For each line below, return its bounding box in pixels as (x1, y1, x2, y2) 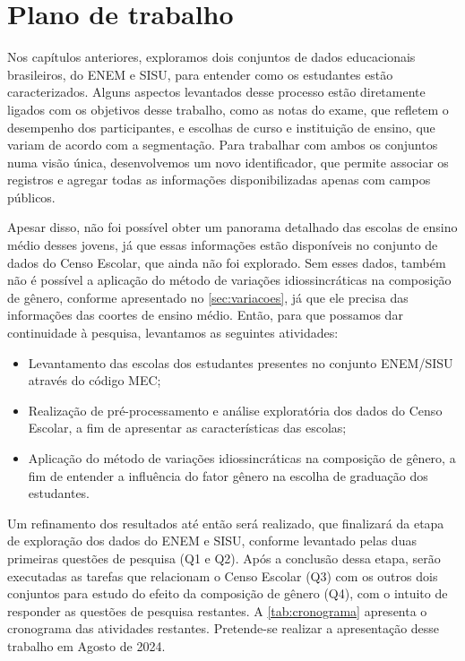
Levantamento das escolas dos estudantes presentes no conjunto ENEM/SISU (28, 353, 453, 372)
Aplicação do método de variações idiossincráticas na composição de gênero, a (28, 449, 456, 467)
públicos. (7, 187, 56, 206)
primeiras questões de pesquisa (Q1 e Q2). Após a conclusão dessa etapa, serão (7, 548, 441, 567)
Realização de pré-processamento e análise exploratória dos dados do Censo (28, 400, 443, 419)
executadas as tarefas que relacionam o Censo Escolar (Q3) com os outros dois (7, 566, 438, 585)
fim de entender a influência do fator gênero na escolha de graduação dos (28, 466, 428, 485)
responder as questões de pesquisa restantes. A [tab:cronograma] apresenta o (7, 601, 427, 620)
